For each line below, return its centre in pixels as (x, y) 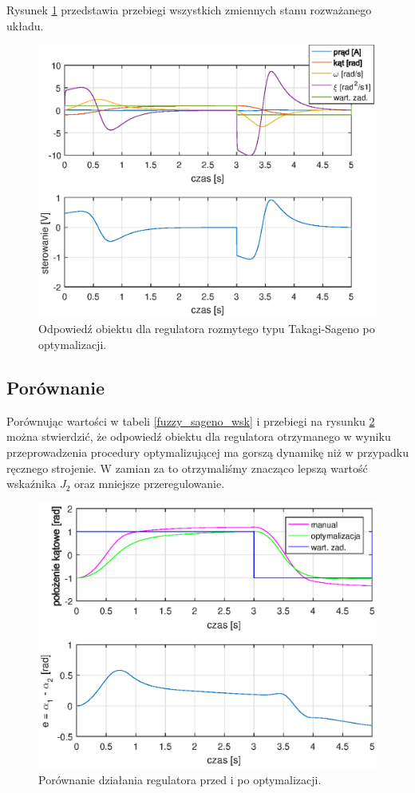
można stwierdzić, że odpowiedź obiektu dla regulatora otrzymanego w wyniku (199, 436)
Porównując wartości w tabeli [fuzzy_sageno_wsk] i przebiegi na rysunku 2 (191, 420)
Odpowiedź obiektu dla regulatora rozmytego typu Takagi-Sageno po (207, 329)
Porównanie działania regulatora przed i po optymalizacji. (180, 779)
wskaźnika (32, 484)
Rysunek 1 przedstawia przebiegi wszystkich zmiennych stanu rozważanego (189, 10)
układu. (25, 25)
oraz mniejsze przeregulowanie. (150, 484)
